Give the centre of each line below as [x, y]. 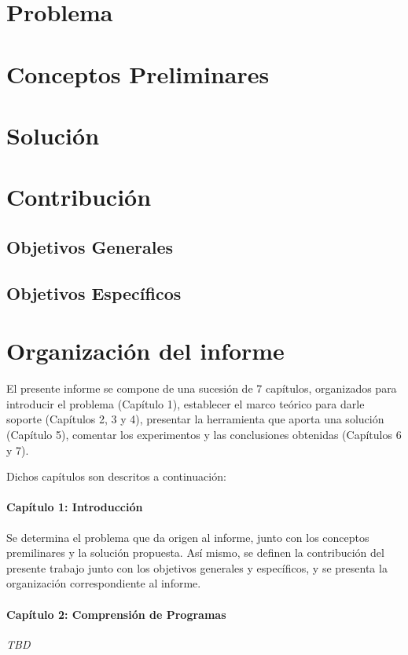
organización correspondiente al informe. [104, 583]
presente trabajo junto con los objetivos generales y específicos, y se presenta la [197, 567]
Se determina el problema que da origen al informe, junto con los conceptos [188, 537]
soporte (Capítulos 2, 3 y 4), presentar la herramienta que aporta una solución [195, 419]
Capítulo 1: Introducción [75, 507]
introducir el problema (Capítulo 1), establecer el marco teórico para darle [186, 403]
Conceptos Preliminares [138, 73]
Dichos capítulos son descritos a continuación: [116, 476]
